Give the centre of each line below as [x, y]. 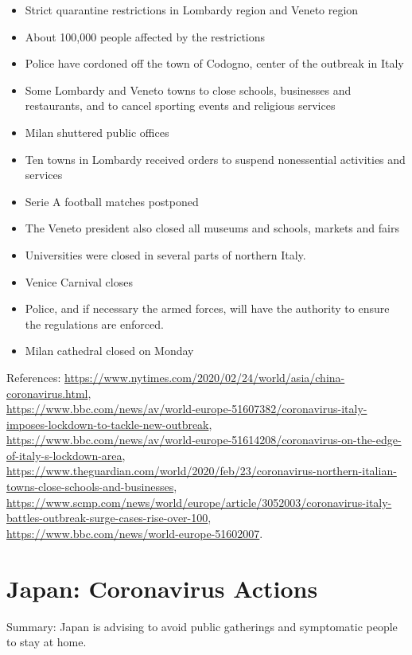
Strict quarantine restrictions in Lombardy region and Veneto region [192, 10]
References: [34, 377]
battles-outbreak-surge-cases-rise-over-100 [107, 518]
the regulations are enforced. [94, 324]
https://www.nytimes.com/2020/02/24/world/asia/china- [205, 377]
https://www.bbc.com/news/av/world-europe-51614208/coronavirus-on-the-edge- [204, 440]
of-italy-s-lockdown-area [64, 455]
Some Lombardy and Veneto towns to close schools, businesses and [188, 90]
